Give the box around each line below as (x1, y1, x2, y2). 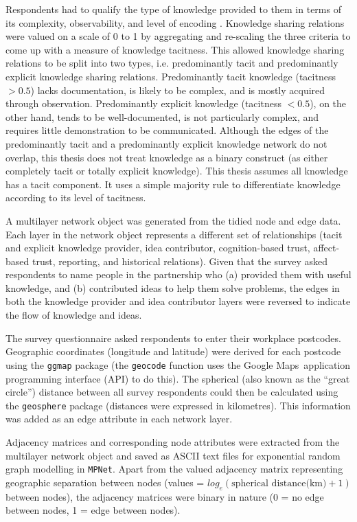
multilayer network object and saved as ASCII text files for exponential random (5, 448, 341, 462)
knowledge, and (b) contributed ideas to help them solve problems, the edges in (5, 280, 340, 295)
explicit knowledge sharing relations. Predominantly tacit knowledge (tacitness (5, 69, 336, 83)
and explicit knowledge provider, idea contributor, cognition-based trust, (5, 240, 310, 255)
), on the (310, 96, 347, 111)
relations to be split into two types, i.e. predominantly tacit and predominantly (5, 56, 338, 70)
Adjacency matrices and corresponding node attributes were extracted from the (5, 434, 340, 449)
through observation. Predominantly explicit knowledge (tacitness (5, 96, 281, 111)
